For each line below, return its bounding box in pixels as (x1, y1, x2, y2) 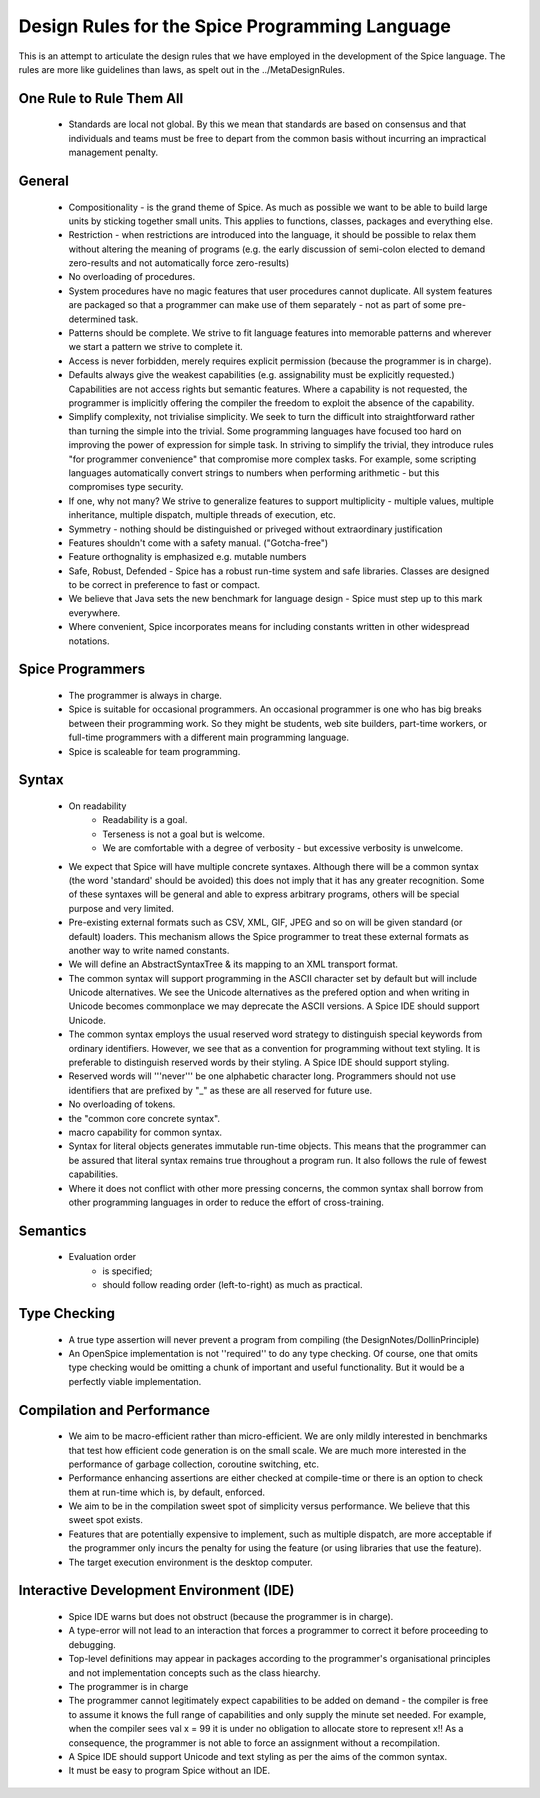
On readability (68, 800, 127, 812)
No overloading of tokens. (68, 1098, 176, 1110)
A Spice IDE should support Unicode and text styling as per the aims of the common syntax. (68, 1750, 448, 1762)
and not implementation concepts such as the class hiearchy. (68, 1666, 321, 1679)
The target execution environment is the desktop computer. (68, 1556, 314, 1568)
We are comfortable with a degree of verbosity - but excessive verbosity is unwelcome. (102, 842, 464, 854)
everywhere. (68, 606, 121, 619)
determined (68, 313, 117, 325)
